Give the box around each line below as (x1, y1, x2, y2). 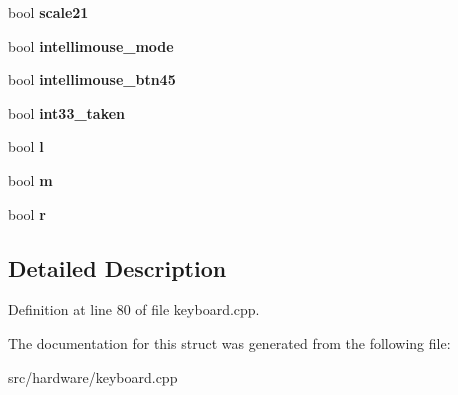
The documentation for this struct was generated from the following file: (8, 332, 451, 353)
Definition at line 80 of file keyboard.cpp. (8, 299, 260, 320)
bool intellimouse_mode (8, 35, 174, 56)
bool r (8, 203, 46, 224)
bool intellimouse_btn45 (8, 69, 176, 90)
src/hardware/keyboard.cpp (8, 366, 178, 387)
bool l (8, 136, 44, 157)
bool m (8, 169, 53, 190)
